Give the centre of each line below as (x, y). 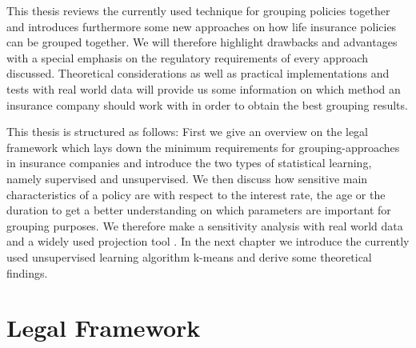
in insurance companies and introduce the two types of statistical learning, (189, 163)
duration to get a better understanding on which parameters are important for (199, 210)
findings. (27, 272)
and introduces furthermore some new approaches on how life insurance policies (202, 26)
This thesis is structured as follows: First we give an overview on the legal (188, 132)
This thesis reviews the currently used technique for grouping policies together (198, 10)
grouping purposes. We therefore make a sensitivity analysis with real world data (205, 225)
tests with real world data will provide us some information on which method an (204, 88)
